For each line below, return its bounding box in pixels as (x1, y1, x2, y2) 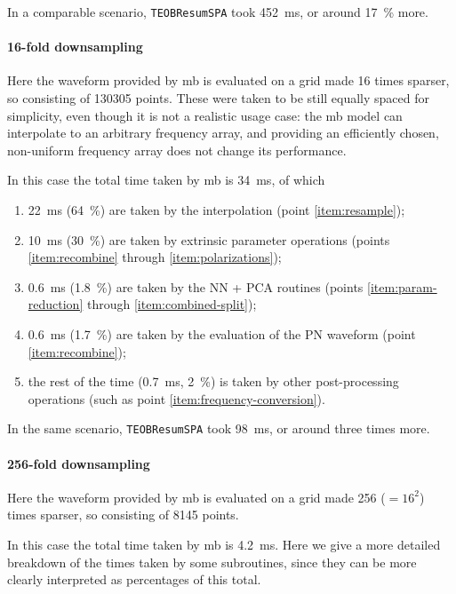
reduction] (28, 295, 84, 313)
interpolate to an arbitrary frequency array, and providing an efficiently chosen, (7, 123, 439, 142)
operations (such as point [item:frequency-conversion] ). (28, 389, 325, 408)
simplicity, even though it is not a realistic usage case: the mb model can (7, 106, 403, 124)
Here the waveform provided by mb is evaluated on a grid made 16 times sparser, (7, 71, 450, 90)
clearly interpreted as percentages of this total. (7, 570, 261, 589)
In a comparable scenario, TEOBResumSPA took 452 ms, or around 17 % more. (7, 3, 428, 20)
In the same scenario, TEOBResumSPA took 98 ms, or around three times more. (7, 419, 430, 438)
